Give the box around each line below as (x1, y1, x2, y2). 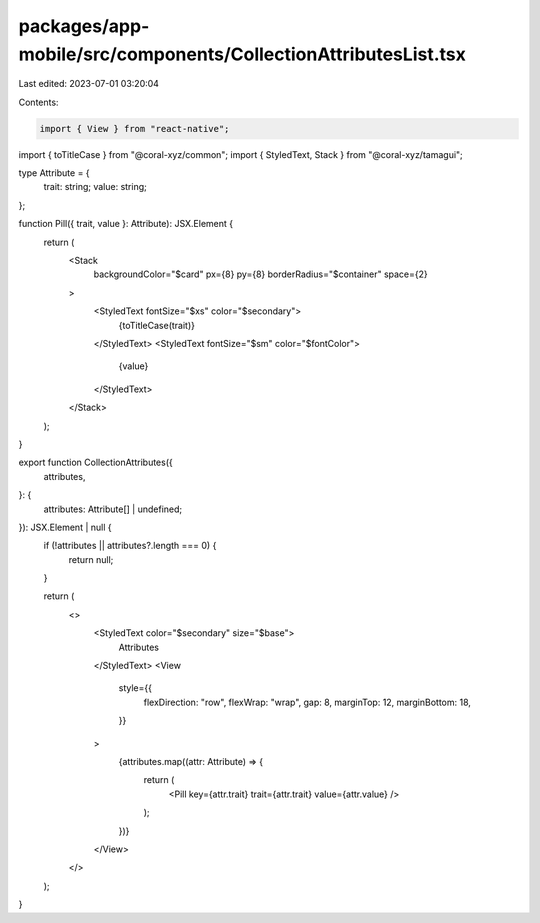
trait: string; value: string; (43, 181, 147, 193)
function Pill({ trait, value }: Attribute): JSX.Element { (18, 218, 234, 230)
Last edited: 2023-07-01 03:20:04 (18, 78, 160, 90)
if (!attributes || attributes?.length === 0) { (43, 540, 217, 552)
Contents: (18, 96, 59, 108)
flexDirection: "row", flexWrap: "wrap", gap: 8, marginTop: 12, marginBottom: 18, (143, 696, 472, 708)
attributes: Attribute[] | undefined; (43, 503, 183, 515)
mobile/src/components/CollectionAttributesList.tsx (18, 43, 467, 65)
